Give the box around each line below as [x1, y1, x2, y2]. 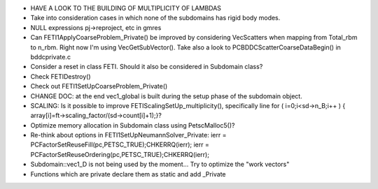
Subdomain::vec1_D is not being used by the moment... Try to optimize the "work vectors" [30, 160, 290, 169]
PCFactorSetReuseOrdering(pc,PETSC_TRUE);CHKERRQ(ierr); [30, 150, 210, 158]
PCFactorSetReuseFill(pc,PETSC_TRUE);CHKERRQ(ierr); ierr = [30, 140, 209, 149]
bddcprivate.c [30, 52, 71, 61]
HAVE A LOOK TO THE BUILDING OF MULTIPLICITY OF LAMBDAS [30, 4, 222, 12]
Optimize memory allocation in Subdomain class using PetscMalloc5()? [30, 121, 235, 129]
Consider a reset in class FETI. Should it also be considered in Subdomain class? [30, 63, 263, 71]
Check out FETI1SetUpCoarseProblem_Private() [30, 82, 168, 91]
